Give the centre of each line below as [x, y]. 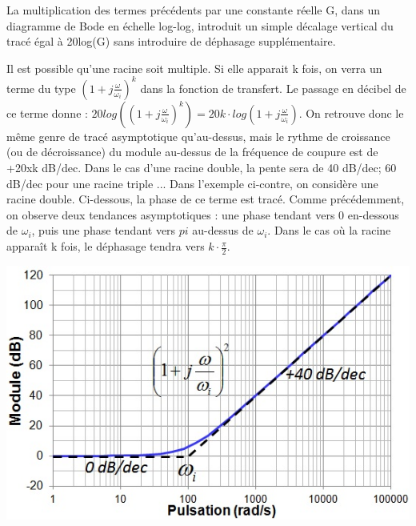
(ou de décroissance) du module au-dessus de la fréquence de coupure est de [192, 152]
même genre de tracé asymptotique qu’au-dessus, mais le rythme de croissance [198, 136]
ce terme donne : [47, 112]
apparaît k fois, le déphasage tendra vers [106, 246]
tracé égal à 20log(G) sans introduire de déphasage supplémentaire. [171, 41]
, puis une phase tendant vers [104, 230]
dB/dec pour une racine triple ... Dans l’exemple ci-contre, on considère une [192, 183]
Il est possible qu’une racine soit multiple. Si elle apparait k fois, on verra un [194, 68]
